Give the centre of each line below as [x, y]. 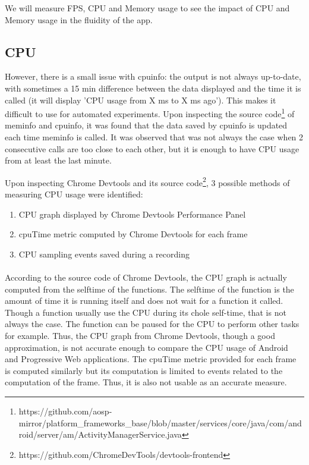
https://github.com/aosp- [65, 411]
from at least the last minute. [58, 160]
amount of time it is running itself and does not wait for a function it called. [144, 301]
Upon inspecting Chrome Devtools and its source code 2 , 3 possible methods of [147, 181]
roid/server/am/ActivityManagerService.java [100, 434]
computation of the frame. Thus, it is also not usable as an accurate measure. [146, 382]
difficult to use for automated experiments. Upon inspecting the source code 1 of [150, 113]
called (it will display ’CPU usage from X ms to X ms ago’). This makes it [141, 100]
